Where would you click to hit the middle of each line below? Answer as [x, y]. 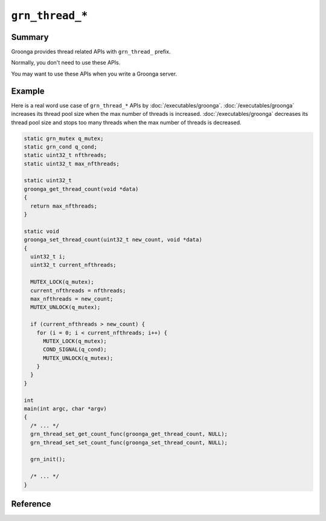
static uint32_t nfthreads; [65, 155]
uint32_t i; [48, 256]
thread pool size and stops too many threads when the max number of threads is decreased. [126, 122]
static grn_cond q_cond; [61, 147]
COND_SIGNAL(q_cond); [75, 350]
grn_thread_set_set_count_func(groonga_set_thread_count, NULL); [129, 443]
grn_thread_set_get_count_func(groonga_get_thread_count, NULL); [129, 434]
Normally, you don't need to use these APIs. [66, 63]
